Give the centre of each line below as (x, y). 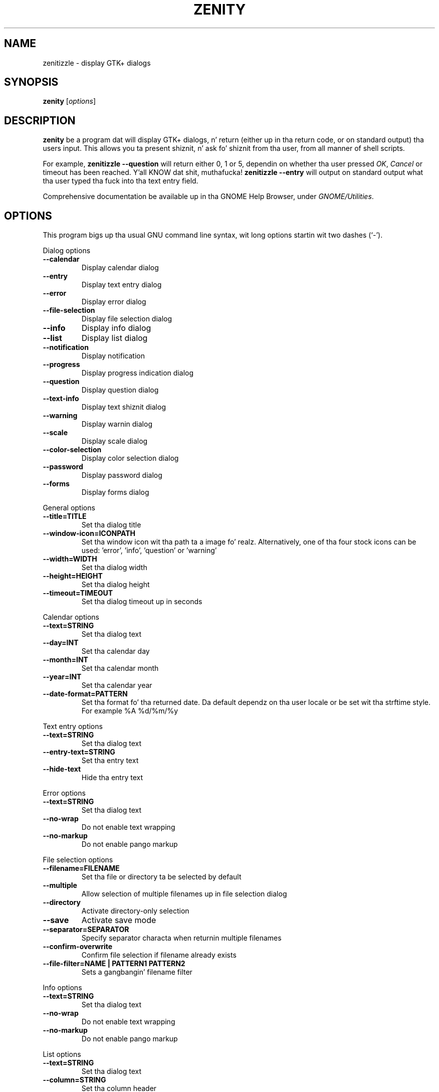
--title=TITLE (65, 516)
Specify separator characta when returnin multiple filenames (181, 938)
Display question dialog (120, 390)
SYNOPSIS (31, 82)
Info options (62, 988)
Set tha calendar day (116, 651)
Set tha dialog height (116, 585)
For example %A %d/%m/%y (130, 711)
